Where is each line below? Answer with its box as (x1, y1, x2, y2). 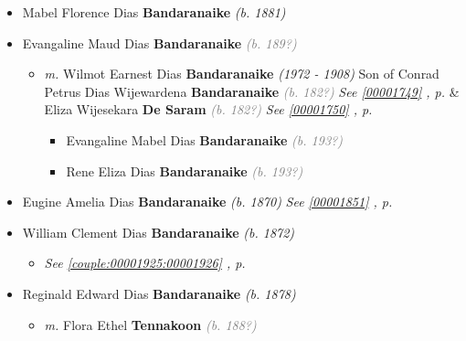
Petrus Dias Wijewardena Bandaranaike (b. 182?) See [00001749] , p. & (44, 81, 460, 101)
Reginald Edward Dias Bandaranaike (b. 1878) (22, 283, 296, 303)
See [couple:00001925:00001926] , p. (44, 253, 246, 272)
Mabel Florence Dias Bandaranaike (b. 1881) (22, 3, 286, 21)
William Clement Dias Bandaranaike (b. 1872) (22, 222, 295, 241)
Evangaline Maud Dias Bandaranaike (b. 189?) (22, 33, 297, 52)
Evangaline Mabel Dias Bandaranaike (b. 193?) (66, 130, 343, 149)
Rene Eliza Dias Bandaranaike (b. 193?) (66, 161, 303, 180)
